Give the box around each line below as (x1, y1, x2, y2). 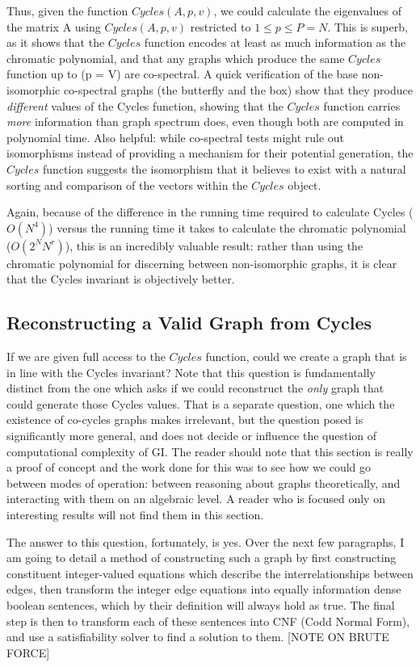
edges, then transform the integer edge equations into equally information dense (6, 581, 401, 598)
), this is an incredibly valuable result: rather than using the (65, 237, 363, 254)
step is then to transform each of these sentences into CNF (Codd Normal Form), (6, 612, 410, 629)
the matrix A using (6, 18, 101, 35)
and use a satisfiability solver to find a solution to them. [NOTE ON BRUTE (6, 628, 389, 645)
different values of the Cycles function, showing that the (6, 97, 283, 114)
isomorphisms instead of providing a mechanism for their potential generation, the (6, 145, 414, 162)
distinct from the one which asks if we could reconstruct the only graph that (6, 380, 384, 396)
